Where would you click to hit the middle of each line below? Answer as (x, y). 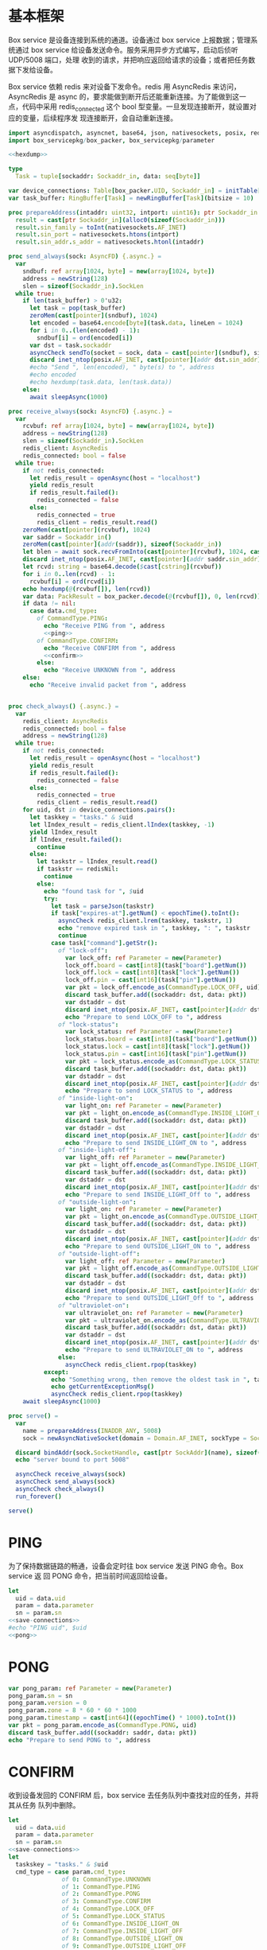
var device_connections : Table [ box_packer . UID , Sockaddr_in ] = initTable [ (135, 191)
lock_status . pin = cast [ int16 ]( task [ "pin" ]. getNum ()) (156, 1054)
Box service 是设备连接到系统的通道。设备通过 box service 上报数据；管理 (130, 40)
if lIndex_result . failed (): (76, 839)
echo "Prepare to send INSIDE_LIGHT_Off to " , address (157, 1194)
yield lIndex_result (63, 832)
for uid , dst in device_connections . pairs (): (99, 810)
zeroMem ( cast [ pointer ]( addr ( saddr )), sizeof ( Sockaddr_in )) (122, 545)
